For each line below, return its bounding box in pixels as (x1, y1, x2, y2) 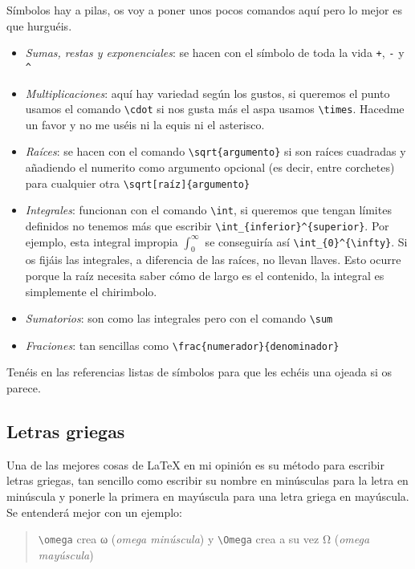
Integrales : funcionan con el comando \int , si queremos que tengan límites (25, 201, 392, 218)
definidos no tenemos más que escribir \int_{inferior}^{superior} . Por (25, 217, 389, 234)
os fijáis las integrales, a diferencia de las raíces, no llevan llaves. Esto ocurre (25, 251, 401, 268)
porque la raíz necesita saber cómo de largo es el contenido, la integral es (25, 266, 384, 283)
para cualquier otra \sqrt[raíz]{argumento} (25, 174, 250, 191)
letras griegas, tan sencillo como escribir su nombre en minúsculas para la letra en (6, 472, 409, 489)
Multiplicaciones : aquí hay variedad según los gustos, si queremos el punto (25, 84, 390, 101)
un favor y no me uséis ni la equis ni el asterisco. (25, 116, 265, 132)
